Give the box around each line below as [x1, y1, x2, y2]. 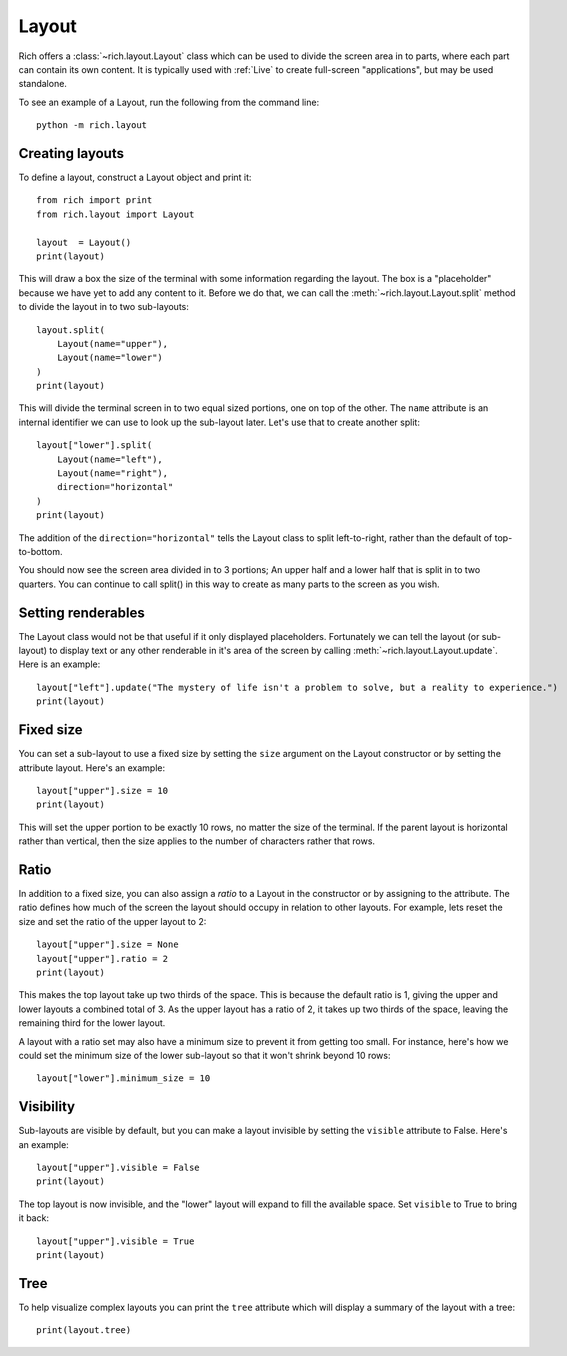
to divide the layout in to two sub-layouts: [18, 301, 190, 313]
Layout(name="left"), [56, 453, 164, 465]
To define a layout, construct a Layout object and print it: [18, 171, 252, 184]
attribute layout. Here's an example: [18, 761, 166, 774]
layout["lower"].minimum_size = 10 [36, 1073, 211, 1084]
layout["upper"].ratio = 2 [36, 953, 169, 964]
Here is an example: [18, 658, 101, 670]
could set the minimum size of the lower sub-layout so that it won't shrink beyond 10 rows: [18, 1049, 391, 1061]
